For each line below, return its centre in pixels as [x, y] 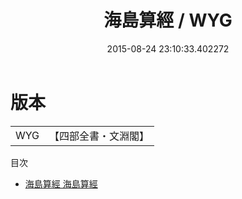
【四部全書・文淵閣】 [99, 136]
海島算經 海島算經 [61, 183]
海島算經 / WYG [168, 20]
